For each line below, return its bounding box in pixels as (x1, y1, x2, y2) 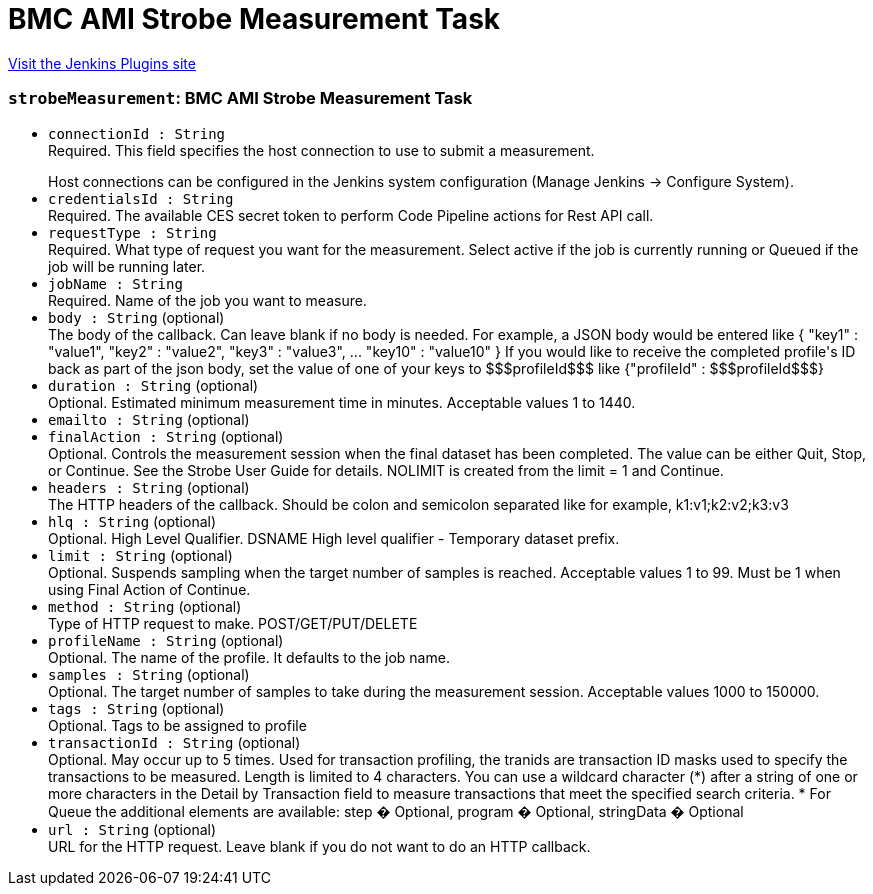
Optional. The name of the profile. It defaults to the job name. (48, 648, 450, 666)
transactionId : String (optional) (48, 733, 301, 751)
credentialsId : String (48, 190, 234, 207)
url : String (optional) (48, 820, 217, 838)
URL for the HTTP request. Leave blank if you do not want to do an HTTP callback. (48, 837, 591, 855)
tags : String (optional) (48, 699, 225, 717)
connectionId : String (48, 125, 226, 142)
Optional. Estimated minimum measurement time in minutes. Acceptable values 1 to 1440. (48, 393, 636, 411)
